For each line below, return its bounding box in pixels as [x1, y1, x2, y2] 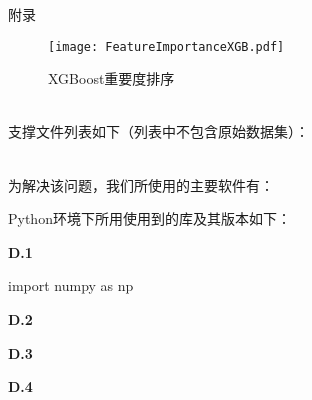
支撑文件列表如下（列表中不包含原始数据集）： [8, 121, 309, 142]
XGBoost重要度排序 [48, 68, 175, 89]
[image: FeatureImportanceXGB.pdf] [48, 39, 285, 54]
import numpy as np [8, 275, 134, 296]
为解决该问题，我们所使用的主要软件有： [8, 174, 274, 195]
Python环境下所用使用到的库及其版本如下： [8, 208, 291, 229]
